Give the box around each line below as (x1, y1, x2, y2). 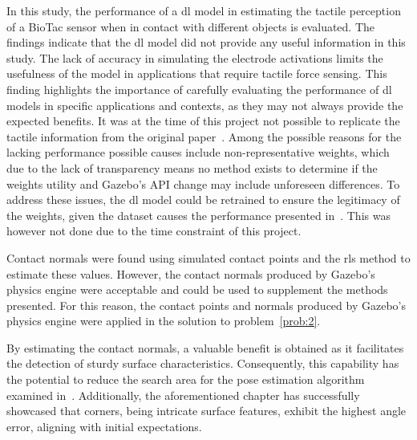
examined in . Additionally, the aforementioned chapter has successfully (6, 386, 360, 403)
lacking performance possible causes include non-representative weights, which (6, 144, 390, 161)
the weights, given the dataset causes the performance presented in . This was (6, 206, 391, 223)
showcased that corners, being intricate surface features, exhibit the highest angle (6, 402, 407, 419)
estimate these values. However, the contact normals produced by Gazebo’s (6, 265, 375, 282)
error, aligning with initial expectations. (6, 418, 202, 434)
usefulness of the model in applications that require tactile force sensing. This (6, 65, 387, 82)
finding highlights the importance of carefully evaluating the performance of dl (6, 80, 392, 97)
